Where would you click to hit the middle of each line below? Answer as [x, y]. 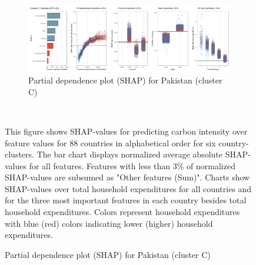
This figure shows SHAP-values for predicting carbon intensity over [126, 131]
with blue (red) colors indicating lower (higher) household [109, 223]
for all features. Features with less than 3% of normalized [132, 165]
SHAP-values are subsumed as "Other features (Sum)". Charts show [127, 177]
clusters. [19, 154]
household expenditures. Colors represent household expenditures [122, 212]
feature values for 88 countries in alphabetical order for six [110, 142]
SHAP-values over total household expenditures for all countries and [128, 188]
